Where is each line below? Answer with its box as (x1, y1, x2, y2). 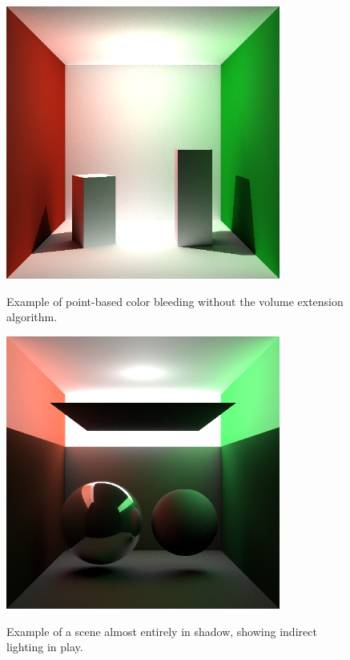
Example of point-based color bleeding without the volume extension (6, 292, 344, 309)
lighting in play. (6, 638, 83, 655)
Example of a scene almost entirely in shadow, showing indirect (6, 622, 317, 639)
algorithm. (6, 308, 58, 325)
